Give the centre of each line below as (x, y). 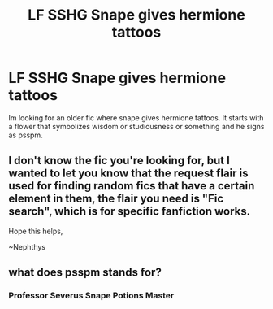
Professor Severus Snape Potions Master (91, 296)
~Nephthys (27, 246)
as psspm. (26, 135)
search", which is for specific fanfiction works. (129, 212)
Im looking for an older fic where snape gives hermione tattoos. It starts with (136, 118)
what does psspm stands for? (85, 273)
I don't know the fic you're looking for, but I (119, 161)
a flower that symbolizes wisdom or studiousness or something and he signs (136, 126)
